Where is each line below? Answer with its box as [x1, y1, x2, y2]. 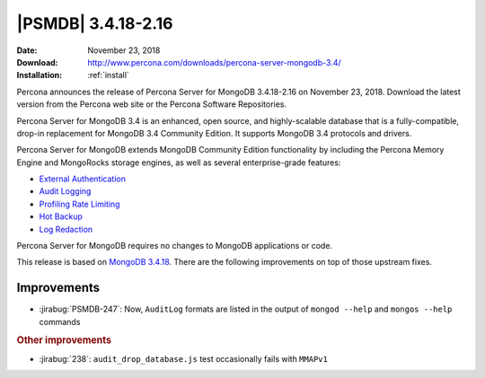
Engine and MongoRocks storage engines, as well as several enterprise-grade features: [16, 157, 341, 168]
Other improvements [16, 334, 112, 347]
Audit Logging [39, 186, 92, 197]
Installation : [16, 70, 63, 81]
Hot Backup [39, 211, 83, 222]
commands [39, 316, 81, 327]
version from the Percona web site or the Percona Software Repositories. [16, 99, 287, 110]
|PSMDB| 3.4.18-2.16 [16, 13, 173, 33]
